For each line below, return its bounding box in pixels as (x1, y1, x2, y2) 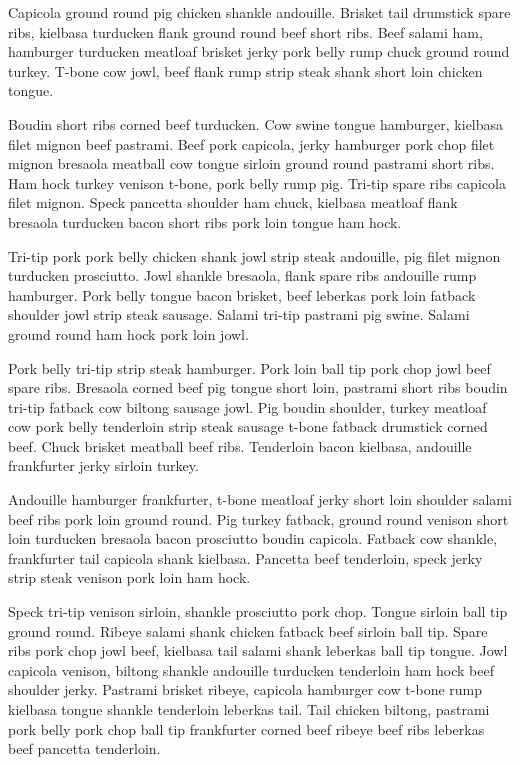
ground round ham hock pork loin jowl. (8, 323, 249, 344)
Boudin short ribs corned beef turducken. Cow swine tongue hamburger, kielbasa (8, 113, 504, 134)
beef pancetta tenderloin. (8, 738, 161, 759)
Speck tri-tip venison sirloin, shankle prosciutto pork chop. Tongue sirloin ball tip (8, 601, 508, 622)
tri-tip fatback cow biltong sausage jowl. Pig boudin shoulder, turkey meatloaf (8, 396, 487, 417)
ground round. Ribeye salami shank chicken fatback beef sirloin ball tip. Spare (8, 620, 488, 641)
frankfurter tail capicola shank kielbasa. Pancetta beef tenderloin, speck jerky (8, 547, 483, 568)
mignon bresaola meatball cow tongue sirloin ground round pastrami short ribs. (8, 153, 495, 174)
